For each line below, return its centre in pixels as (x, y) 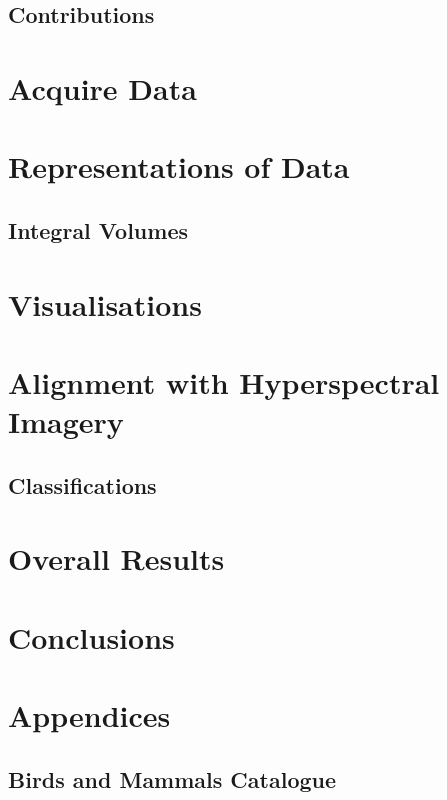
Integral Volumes (98, 229)
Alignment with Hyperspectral (224, 381)
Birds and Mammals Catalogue (172, 778)
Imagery (66, 421)
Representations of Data (179, 166)
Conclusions (91, 636)
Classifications (82, 484)
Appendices (89, 714)
